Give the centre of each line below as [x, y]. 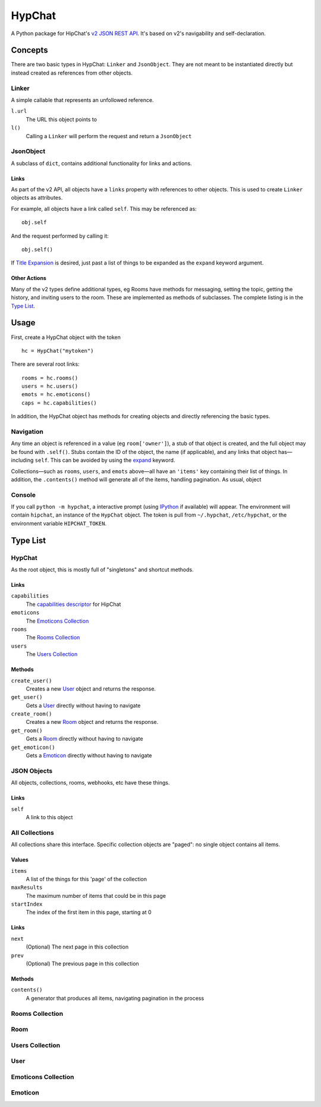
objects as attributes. [37, 198]
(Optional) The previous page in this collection [82, 964]
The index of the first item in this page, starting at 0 [89, 912]
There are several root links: [45, 364]
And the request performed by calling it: [60, 236]
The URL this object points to [62, 119]
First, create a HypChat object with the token [66, 337]
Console [23, 495]
